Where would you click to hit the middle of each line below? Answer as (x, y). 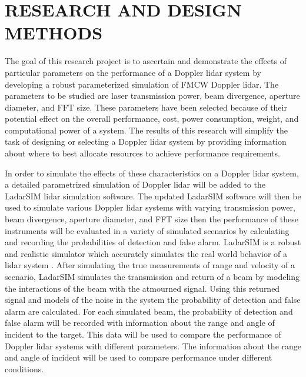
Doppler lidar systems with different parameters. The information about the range (153, 346)
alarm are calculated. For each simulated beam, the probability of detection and (149, 311)
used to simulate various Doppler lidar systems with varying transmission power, (150, 207)
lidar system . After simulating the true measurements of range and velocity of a (150, 265)
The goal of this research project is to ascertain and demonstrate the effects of (146, 61)
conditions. (24, 368)
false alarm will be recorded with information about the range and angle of (140, 323)
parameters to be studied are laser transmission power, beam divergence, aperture (152, 96)
